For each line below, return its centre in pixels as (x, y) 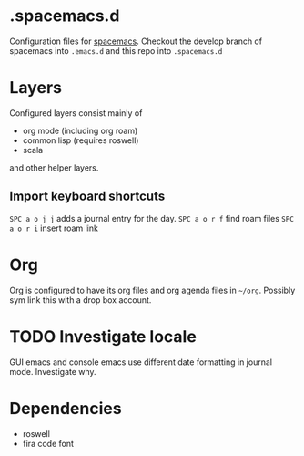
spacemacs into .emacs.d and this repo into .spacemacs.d (116, 50)
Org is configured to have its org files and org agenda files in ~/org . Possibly (152, 290)
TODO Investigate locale (103, 336)
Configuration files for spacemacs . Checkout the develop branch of (136, 41)
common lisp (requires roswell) (81, 140)
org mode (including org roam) (80, 130)
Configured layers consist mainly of (76, 113)
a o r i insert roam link (54, 228)
